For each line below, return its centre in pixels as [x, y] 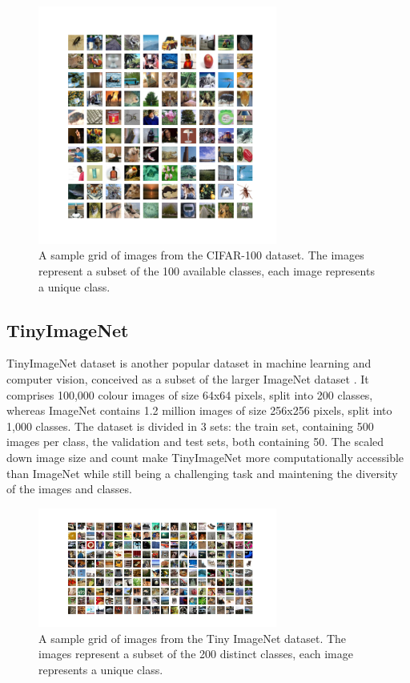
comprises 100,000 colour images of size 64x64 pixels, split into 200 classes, [190, 394]
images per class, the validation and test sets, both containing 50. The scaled [195, 442]
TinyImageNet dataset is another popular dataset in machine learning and [189, 363]
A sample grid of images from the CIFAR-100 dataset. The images [201, 255]
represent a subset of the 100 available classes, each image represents [207, 270]
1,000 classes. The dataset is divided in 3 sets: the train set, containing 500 [190, 426]
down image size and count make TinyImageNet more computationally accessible [205, 457]
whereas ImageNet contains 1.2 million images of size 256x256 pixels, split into [199, 410]
